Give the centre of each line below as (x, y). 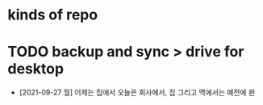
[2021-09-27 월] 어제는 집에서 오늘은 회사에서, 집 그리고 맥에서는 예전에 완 (137, 92)
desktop (36, 69)
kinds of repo (53, 15)
